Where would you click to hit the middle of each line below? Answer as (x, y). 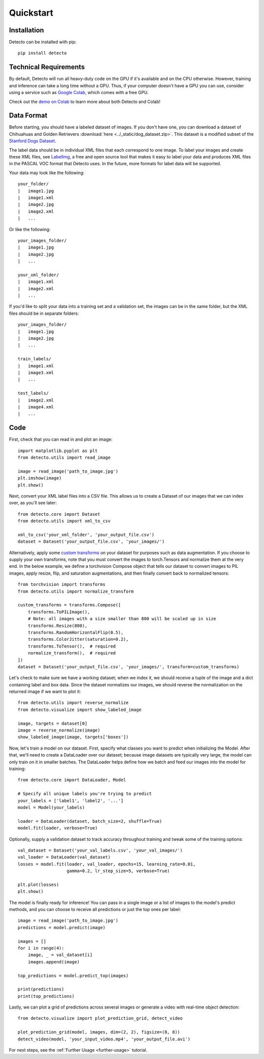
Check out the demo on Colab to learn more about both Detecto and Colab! (85, 101)
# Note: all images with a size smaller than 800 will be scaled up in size (122, 619)
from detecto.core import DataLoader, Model (72, 780)
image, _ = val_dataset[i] (60, 955)
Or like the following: (30, 229)
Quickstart (31, 13)
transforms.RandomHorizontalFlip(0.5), (76, 632)
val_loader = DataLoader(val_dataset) (64, 857)
